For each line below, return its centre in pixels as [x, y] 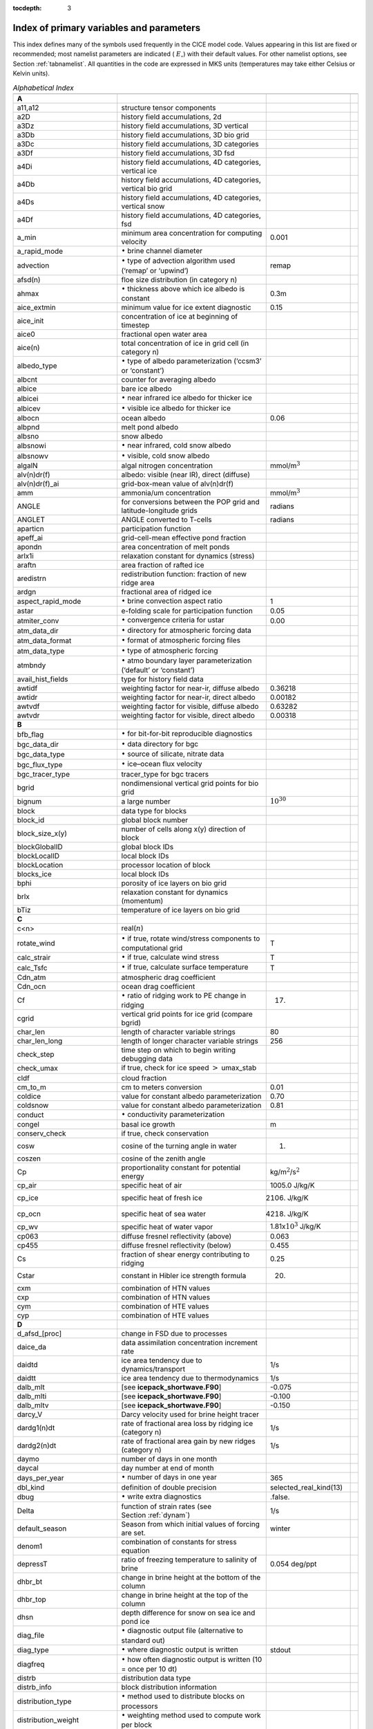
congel [28, 1124]
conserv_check [41, 1133]
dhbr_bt [30, 1582]
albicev [29, 408]
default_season [42, 1528]
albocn [28, 418]
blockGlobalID [40, 847]
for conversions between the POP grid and [190, 501]
